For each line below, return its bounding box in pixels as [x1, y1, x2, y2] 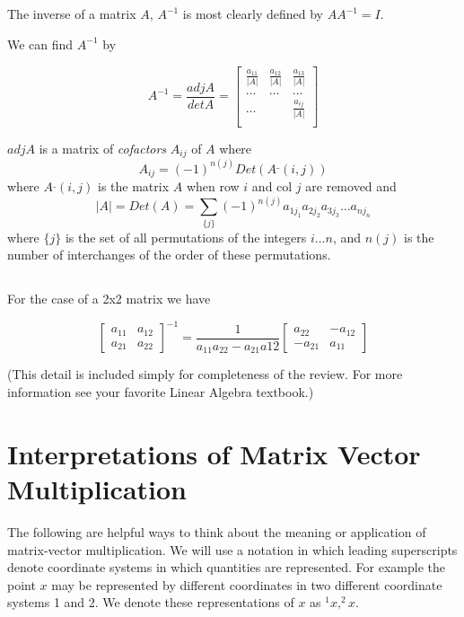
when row [186, 177, 240, 196]
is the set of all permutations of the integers [65, 227, 307, 246]
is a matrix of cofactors [39, 139, 167, 158]
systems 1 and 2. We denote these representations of [7, 593, 294, 612]
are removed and [305, 177, 397, 196]
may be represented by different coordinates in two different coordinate [51, 575, 442, 594]
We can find [7, 34, 74, 53]
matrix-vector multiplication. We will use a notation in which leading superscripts [7, 540, 458, 559]
